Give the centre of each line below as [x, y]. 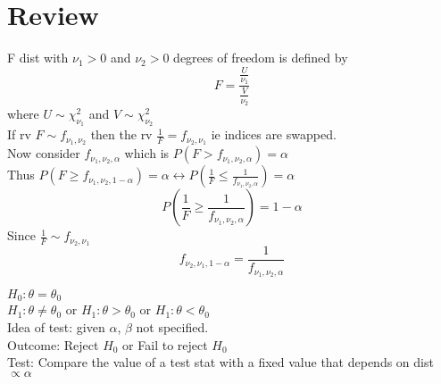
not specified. [172, 326]
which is [147, 153]
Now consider [44, 153]
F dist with [38, 58]
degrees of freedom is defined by [261, 58]
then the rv [121, 134]
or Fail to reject [165, 344]
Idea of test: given [56, 326]
